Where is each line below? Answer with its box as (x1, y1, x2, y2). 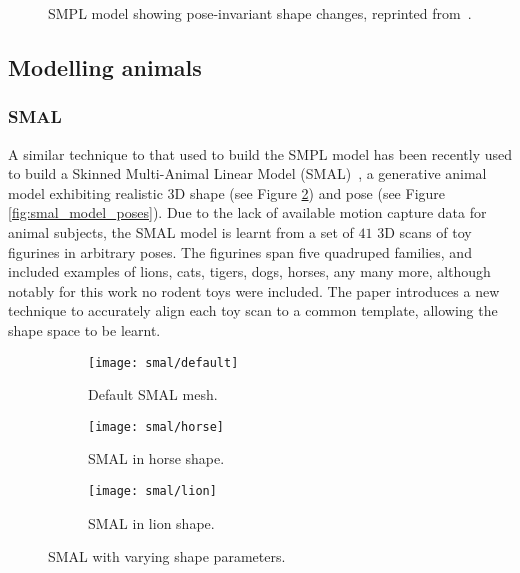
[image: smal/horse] (88, 419, 225, 434)
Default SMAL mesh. (88, 384, 218, 405)
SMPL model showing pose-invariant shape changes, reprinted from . (48, 3, 472, 23)
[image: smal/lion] (88, 484, 217, 499)
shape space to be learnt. (8, 319, 161, 340)
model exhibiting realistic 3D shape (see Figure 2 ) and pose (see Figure (8, 182, 446, 203)
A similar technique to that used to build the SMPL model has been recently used (8, 143, 512, 164)
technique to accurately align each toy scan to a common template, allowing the (8, 300, 498, 321)
